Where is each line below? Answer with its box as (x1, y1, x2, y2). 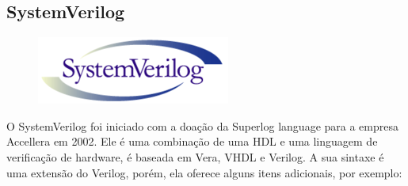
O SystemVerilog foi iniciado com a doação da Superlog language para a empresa (6, 117, 398, 134)
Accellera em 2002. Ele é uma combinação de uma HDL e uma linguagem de (6, 133, 378, 150)
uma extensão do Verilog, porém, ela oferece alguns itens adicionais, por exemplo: (6, 164, 402, 180)
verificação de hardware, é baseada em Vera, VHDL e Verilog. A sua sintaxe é (6, 148, 384, 165)
